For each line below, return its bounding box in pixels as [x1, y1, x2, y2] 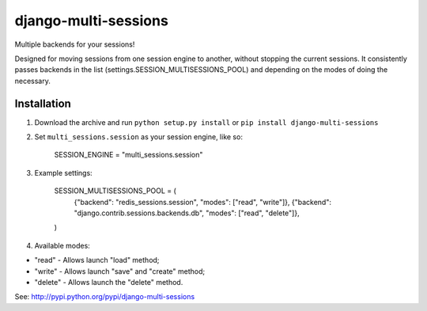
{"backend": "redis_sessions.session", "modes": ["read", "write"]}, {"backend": [74, 197, 332, 207]
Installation [14, 97, 71, 110]
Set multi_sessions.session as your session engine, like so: [34, 132, 243, 142]
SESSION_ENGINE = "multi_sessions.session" [54, 150, 203, 160]
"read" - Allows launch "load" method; [34, 256, 160, 265]
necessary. [14, 76, 51, 85]
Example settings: [34, 168, 93, 177]
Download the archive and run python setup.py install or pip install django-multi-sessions [34, 117, 379, 127]
